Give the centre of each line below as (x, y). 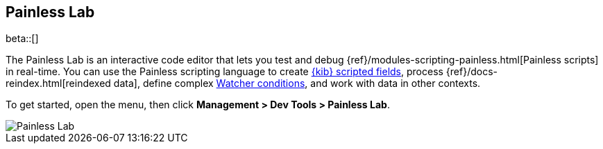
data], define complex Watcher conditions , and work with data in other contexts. (297, 83)
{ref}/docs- (472, 72)
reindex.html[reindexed (58, 83)
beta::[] (22, 39)
